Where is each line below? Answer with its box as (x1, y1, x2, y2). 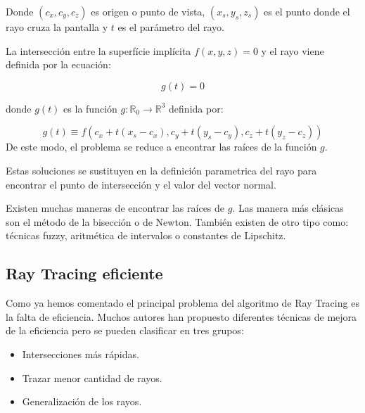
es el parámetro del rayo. (117, 20, 224, 34)
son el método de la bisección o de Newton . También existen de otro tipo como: (6, 214, 349, 229)
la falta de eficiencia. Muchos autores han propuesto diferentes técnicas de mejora (6, 309, 357, 324)
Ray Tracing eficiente (6, 262, 163, 284)
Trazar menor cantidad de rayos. (22, 370, 162, 385)
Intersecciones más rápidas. (22, 346, 139, 361)
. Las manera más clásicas (232, 201, 344, 215)
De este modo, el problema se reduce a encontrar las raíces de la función (6, 139, 317, 154)
